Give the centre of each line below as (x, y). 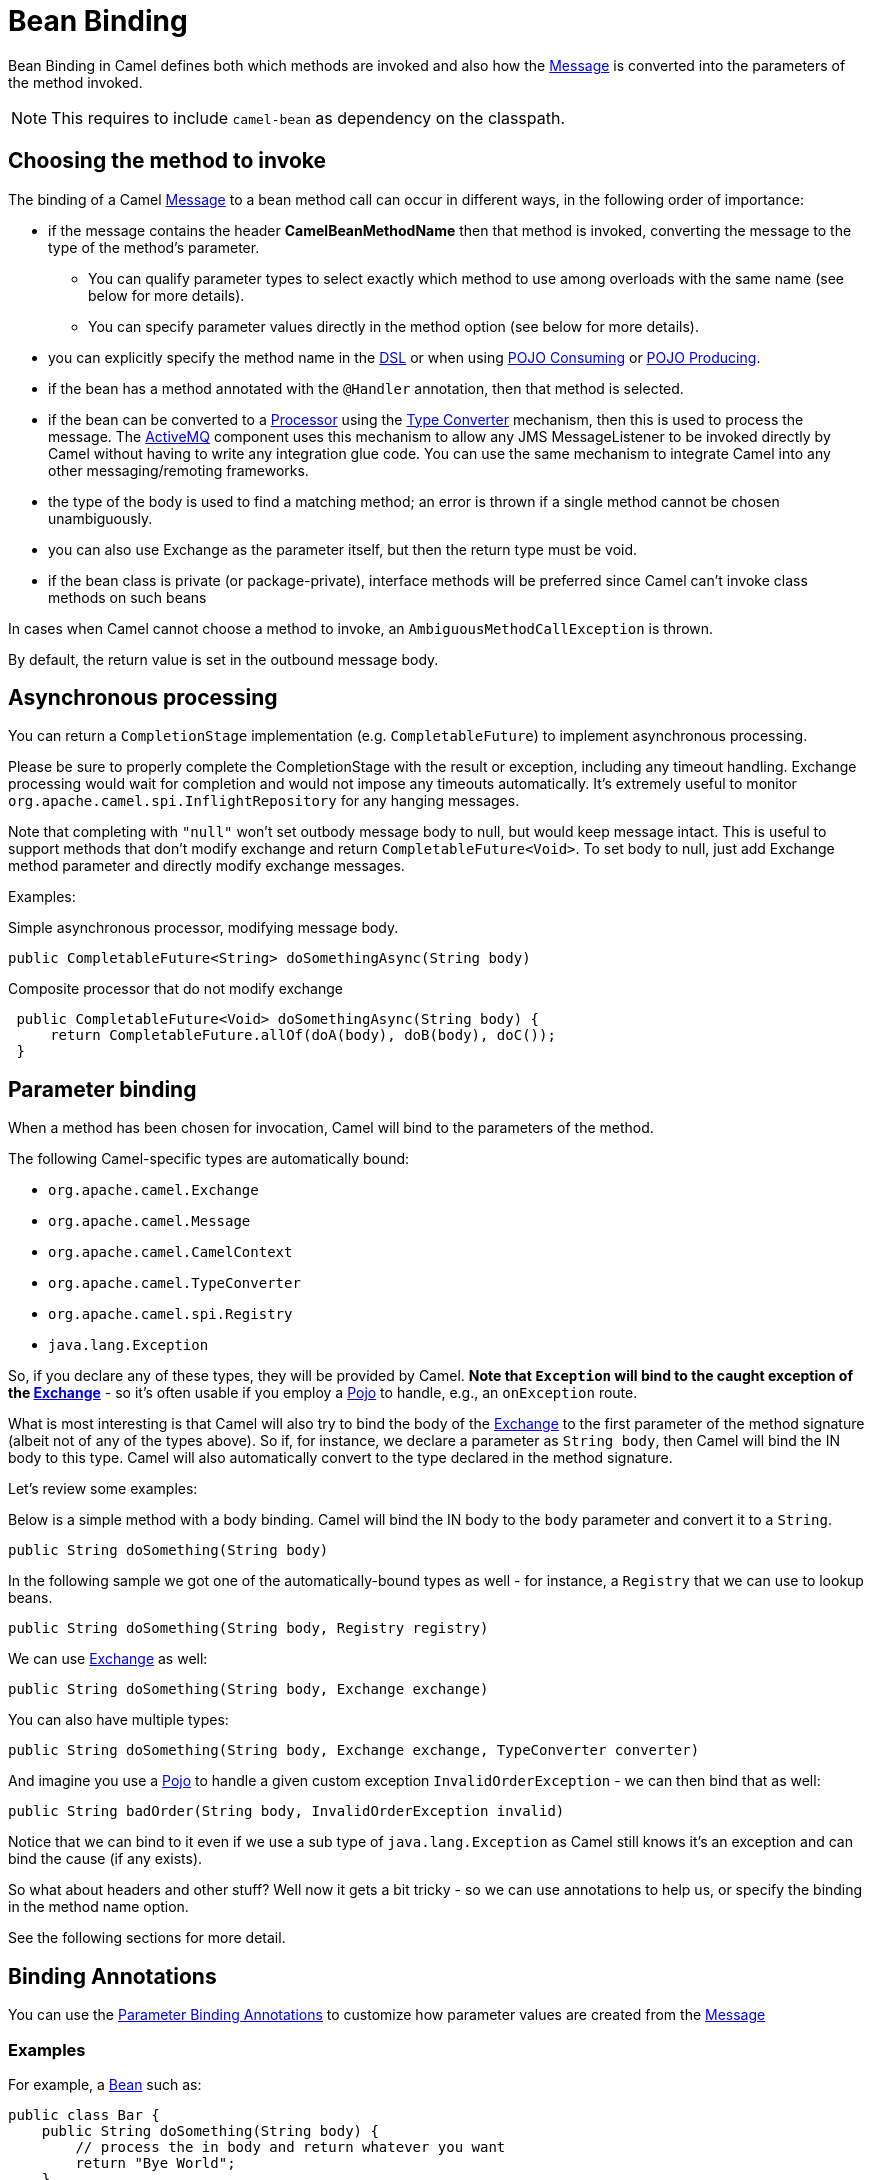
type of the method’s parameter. (154, 247)
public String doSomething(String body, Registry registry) (248, 1628)
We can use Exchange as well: (108, 1659)
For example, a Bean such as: (105, 2084)
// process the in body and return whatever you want (290, 2146)
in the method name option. (98, 1907)
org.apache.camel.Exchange (153, 1190)
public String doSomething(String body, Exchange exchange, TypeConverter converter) (354, 1750)
